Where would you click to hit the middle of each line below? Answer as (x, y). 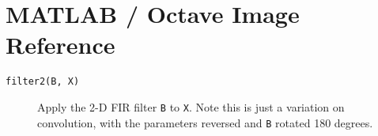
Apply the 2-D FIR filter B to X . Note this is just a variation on (191, 106)
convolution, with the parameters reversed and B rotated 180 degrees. (205, 122)
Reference (60, 45)
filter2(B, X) (43, 82)
